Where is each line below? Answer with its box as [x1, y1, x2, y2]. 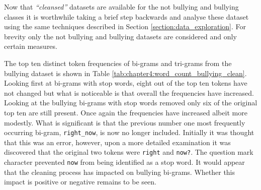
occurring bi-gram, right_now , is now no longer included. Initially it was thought [4, 127, 254, 138]
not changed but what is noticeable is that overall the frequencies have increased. [4, 87, 254, 98]
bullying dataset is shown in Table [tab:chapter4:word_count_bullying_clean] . [4, 68, 247, 78]
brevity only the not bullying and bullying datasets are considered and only [4, 31, 237, 41]
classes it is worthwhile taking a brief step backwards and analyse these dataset [4, 11, 249, 22]
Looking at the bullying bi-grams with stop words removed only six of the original [4, 97, 257, 108]
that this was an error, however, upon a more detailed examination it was [4, 137, 231, 147]
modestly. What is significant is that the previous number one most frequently [4, 117, 245, 128]
